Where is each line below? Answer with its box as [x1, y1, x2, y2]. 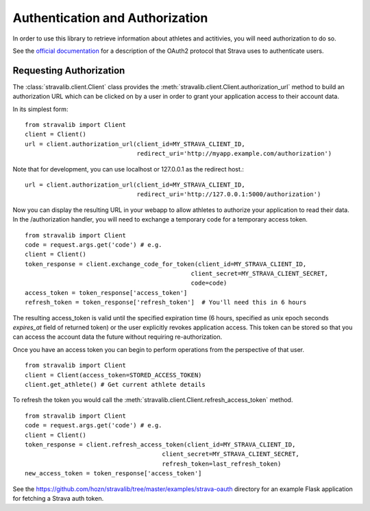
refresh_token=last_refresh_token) [162, 460, 282, 468]
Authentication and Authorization [12, 10, 208, 25]
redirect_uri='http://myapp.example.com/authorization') [136, 150, 332, 158]
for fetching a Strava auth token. [12, 494, 104, 502]
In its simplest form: [12, 105, 69, 113]
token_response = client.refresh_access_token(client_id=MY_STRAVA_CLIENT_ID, [25, 440, 296, 449]
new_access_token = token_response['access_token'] [25, 470, 202, 477]
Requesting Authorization [12, 64, 125, 76]
